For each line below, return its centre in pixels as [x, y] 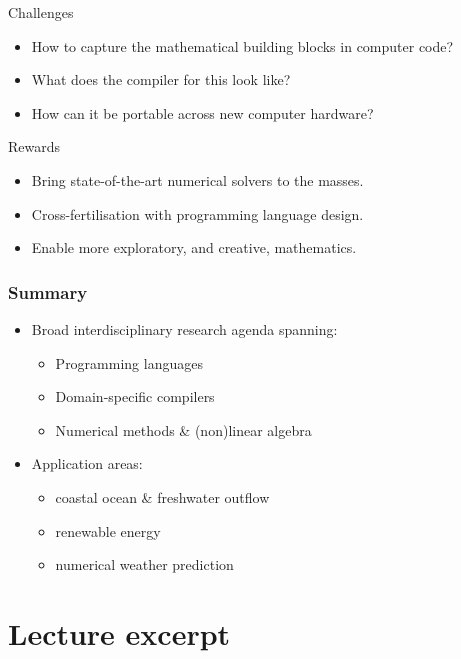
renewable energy [108, 530]
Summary [48, 291]
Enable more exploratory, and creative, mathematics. [194, 247]
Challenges [41, 12]
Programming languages [129, 362]
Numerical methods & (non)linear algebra [183, 429]
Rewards [34, 146]
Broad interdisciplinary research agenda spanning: [184, 328]
